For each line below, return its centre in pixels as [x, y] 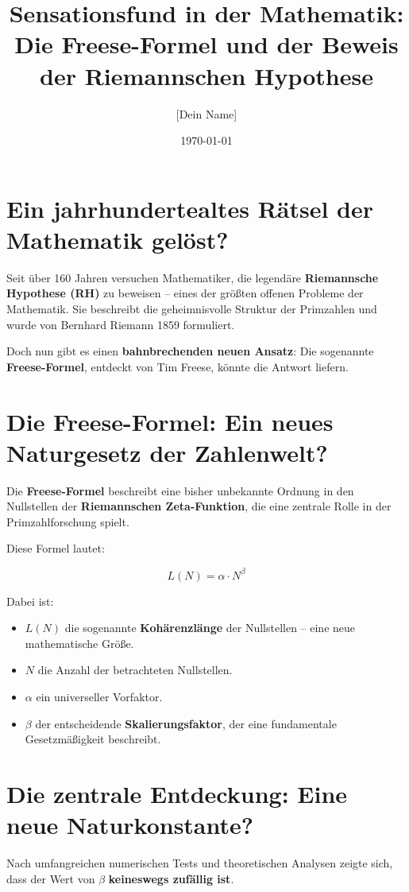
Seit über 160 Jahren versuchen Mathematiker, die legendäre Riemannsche [193, 277]
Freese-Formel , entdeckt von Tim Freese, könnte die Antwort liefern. [177, 366]
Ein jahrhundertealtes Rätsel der [190, 208]
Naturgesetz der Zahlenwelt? [167, 452]
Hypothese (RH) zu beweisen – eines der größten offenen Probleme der [185, 293]
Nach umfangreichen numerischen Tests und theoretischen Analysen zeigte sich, [200, 863]
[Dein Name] [206, 113]
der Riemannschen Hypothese [206, 75]
